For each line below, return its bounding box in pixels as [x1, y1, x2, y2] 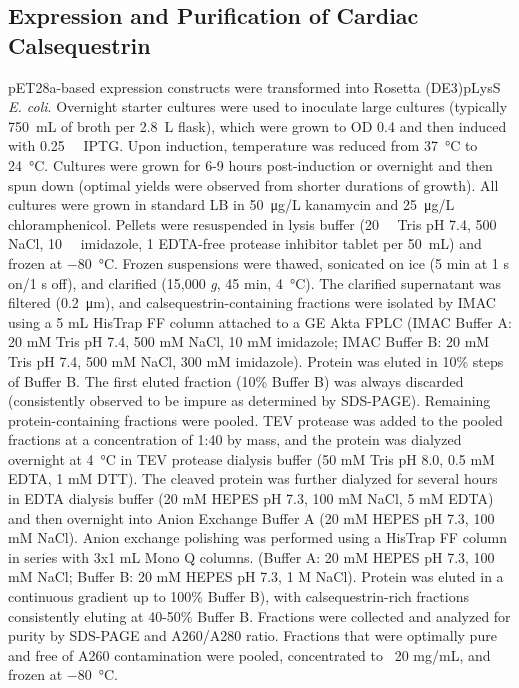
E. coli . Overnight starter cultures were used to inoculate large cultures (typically [8, 96, 508, 117]
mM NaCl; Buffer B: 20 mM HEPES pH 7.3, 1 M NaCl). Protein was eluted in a [8, 566, 504, 587]
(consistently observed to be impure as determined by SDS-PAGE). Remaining [8, 390, 491, 411]
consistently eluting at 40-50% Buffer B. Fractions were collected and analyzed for [8, 605, 511, 626]
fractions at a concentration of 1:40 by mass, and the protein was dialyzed [8, 429, 462, 450]
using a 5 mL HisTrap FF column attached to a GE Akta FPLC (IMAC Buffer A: [8, 311, 512, 332]
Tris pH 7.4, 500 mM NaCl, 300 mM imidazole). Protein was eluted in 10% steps [8, 350, 504, 371]
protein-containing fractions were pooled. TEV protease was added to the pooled [8, 409, 503, 430]
